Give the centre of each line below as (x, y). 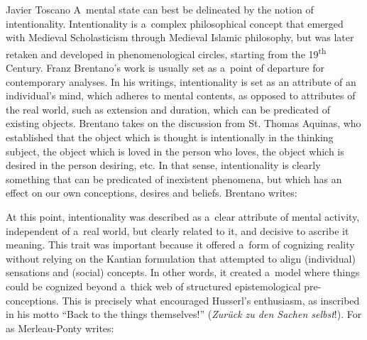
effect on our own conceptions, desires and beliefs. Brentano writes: (152, 193)
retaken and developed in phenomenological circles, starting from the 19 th (166, 53)
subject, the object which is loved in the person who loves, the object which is (175, 151)
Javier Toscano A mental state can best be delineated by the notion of (160, 9)
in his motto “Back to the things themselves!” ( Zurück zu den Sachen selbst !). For (184, 314)
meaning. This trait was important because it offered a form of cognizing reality (180, 245)
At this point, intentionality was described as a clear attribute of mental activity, (183, 216)
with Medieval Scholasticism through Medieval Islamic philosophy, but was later (180, 37)
